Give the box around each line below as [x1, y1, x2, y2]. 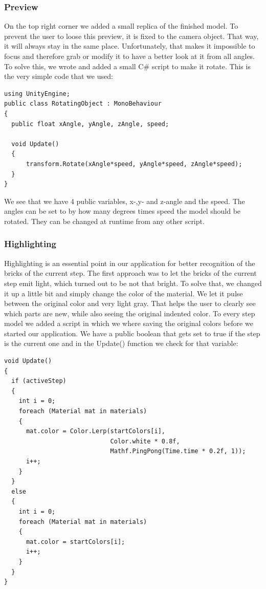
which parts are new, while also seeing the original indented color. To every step [4, 308, 255, 318]
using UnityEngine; [4, 90, 70, 97]
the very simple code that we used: [4, 71, 113, 82]
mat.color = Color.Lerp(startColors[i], [26, 428, 165, 435]
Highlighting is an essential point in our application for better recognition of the [4, 257, 255, 268]
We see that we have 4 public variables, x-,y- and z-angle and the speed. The [4, 195, 245, 206]
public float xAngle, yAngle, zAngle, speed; [11, 120, 169, 128]
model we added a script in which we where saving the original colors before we [4, 318, 253, 329]
